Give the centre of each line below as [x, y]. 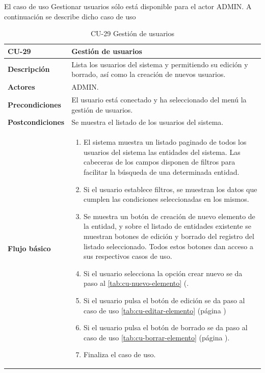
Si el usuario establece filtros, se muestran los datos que [170, 189]
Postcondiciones [36, 122]
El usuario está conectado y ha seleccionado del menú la [159, 99]
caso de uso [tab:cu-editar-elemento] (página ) [155, 310]
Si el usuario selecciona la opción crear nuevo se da [163, 273]
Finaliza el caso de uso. [120, 354]
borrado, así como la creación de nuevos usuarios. [149, 74]
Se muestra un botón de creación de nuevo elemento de [169, 216]
